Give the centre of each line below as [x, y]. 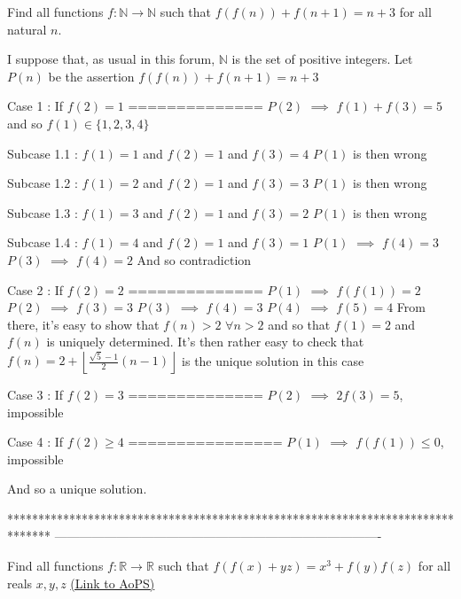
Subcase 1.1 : [43, 153]
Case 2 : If [35, 289]
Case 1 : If [35, 106]
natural [27, 29]
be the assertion [91, 76]
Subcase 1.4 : [43, 242]
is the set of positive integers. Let [322, 59]
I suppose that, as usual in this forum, [111, 59]
